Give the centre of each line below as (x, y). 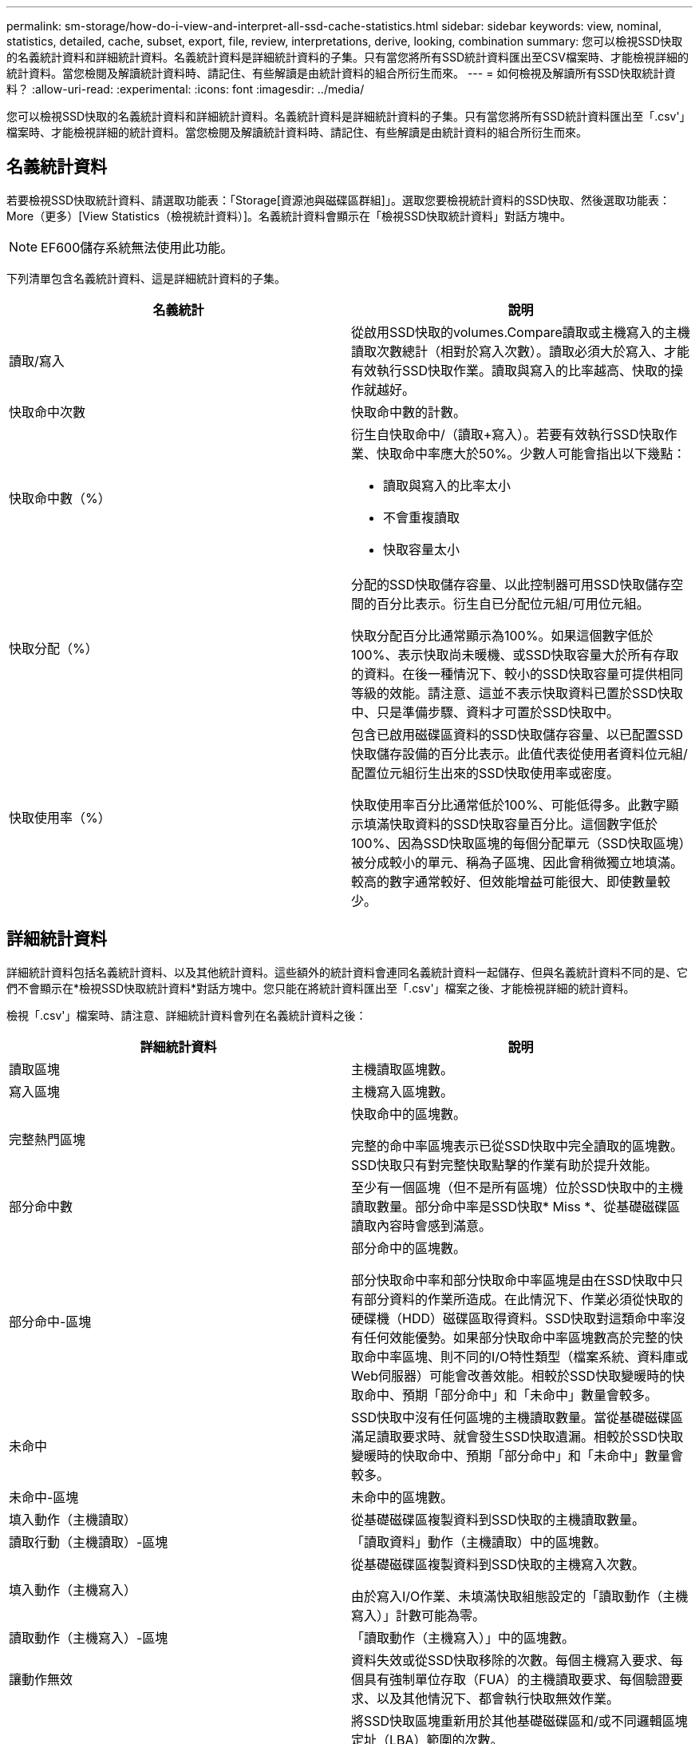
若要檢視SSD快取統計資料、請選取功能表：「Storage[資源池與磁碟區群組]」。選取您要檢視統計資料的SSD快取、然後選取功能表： (339, 200)
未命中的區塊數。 (403, 1497)
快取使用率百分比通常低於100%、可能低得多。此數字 (509, 805)
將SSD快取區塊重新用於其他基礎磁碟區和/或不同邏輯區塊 (519, 1720)
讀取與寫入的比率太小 (447, 485)
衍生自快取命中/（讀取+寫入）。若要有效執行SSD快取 (508, 434)
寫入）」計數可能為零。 (419, 1615)
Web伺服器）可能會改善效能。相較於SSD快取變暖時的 (512, 1375)
